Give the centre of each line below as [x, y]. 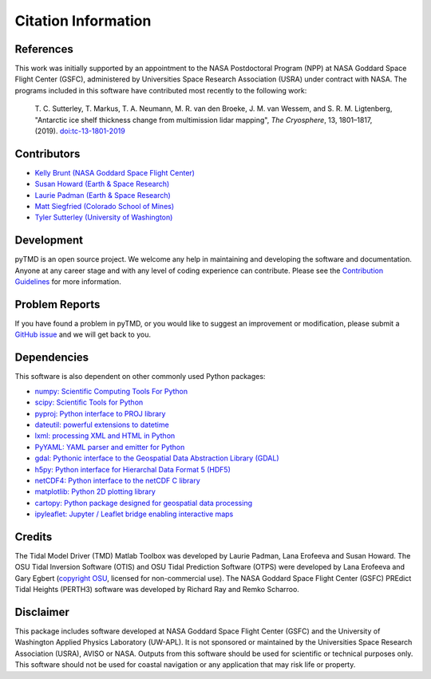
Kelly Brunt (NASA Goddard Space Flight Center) [115, 172]
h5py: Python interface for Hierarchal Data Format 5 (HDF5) [133, 469]
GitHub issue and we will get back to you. [83, 334]
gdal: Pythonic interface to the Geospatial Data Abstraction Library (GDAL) [157, 458]
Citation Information [83, 21]
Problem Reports [57, 304]
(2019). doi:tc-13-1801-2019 [80, 131]
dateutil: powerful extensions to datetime [102, 424]
